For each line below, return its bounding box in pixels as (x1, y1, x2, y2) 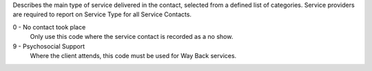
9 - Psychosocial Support (12, 42, 85, 51)
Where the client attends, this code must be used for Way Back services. (30, 51, 237, 59)
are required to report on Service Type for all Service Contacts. (12, 10, 192, 18)
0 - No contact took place (12, 23, 86, 31)
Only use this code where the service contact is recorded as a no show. (30, 33, 234, 41)
